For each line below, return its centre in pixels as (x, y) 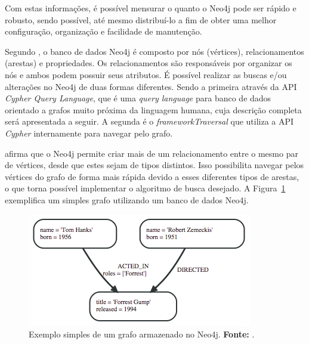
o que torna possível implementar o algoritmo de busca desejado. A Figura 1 (145, 188)
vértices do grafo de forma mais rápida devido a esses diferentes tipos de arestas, (152, 176)
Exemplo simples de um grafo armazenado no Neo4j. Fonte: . (142, 334)
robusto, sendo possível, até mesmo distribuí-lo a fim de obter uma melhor (141, 19)
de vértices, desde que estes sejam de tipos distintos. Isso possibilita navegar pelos (154, 165)
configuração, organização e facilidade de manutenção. (103, 31)
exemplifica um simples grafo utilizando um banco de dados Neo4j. (127, 199)
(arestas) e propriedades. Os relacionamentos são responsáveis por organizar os (149, 63)
